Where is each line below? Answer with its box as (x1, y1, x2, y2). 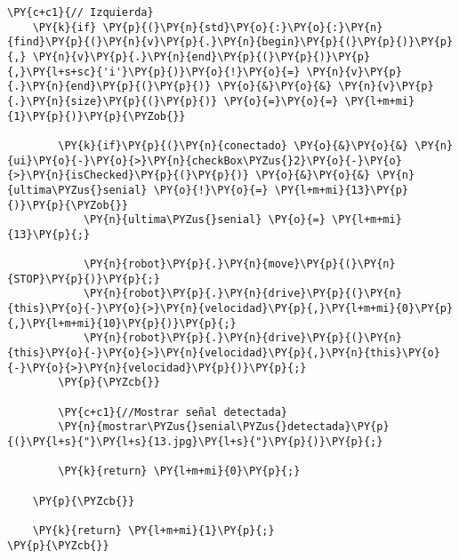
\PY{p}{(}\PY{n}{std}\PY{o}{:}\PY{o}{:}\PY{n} (102, 20, 383, 34)
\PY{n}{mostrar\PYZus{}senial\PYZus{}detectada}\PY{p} (58, 420, 390, 434)
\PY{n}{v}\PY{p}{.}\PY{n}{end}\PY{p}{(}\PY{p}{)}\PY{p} (32, 50, 371, 63)
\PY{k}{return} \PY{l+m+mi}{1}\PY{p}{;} (32, 523, 275, 537)
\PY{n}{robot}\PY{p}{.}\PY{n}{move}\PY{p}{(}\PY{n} (83, 258, 396, 271)
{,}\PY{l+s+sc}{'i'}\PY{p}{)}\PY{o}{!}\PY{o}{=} (7, 65, 301, 78)
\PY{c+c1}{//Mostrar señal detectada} (58, 405, 287, 419)
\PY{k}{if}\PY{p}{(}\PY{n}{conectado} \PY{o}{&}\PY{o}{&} (58, 139, 409, 152)
